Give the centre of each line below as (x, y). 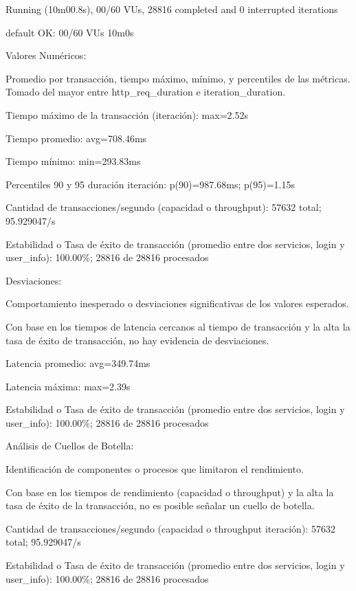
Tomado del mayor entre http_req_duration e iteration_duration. (146, 92)
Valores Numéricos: (46, 55)
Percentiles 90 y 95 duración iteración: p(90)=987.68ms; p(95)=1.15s (150, 184)
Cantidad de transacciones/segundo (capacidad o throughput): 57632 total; (164, 207)
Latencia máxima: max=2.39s (68, 386)
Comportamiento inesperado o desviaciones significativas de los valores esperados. (177, 303)
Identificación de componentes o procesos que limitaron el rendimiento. (155, 469)
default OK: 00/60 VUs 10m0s (70, 32)
